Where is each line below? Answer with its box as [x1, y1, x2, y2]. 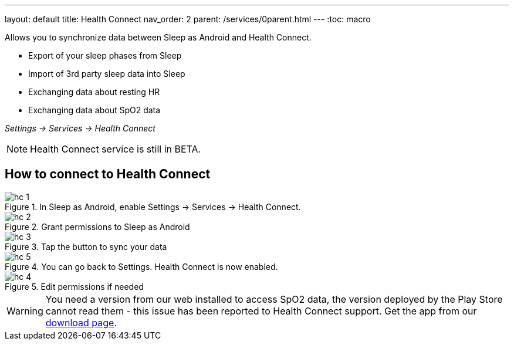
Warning [6, 305, 43, 317]
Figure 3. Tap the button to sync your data [5, 241, 167, 252]
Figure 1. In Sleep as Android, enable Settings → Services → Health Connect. [5, 201, 301, 212]
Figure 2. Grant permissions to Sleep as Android [5, 221, 190, 232]
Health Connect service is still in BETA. [30, 143, 201, 155]
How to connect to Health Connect [5, 167, 211, 182]
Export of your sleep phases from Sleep [28, 50, 182, 60]
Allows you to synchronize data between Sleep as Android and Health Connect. [5, 32, 312, 42]
